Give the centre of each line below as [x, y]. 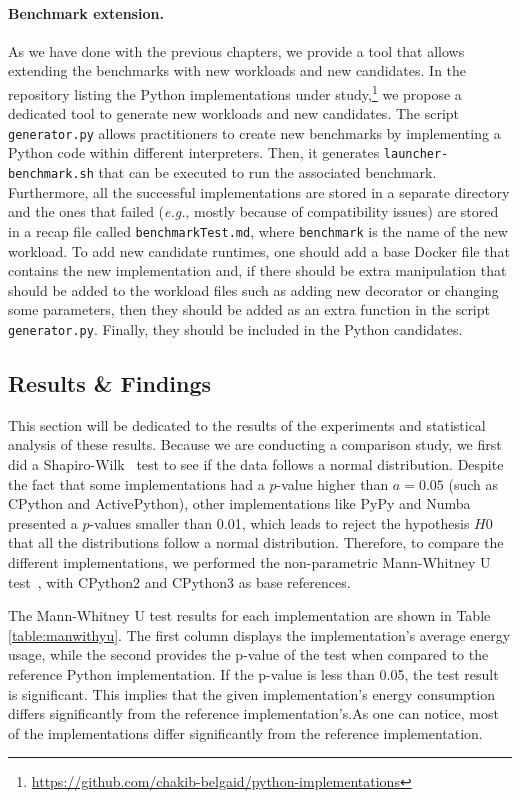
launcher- [416, 154]
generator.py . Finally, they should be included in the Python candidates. [235, 329]
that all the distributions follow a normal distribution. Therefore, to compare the [256, 542]
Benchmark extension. [86, 12]
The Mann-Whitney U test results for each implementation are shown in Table [249, 615]
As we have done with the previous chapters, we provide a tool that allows [236, 50]
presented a [43, 522]
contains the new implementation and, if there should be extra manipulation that [257, 270]
